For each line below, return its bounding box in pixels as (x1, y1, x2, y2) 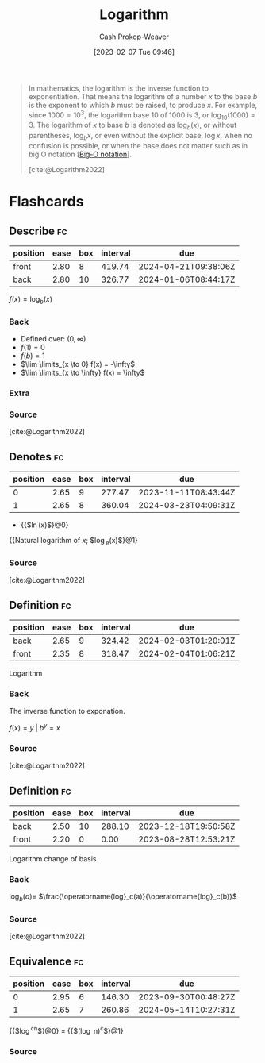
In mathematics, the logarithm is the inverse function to (28, 83, 209, 93)
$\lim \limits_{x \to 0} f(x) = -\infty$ (20, 360, 136, 369)
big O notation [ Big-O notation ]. (28, 149, 132, 159)
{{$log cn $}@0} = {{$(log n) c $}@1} (9, 1025, 124, 1035)
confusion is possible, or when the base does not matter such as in (28, 141, 248, 150)
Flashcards (9, 193, 84, 211)
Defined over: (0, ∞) (20, 334, 86, 344)
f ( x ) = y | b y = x (9, 722, 60, 732)
